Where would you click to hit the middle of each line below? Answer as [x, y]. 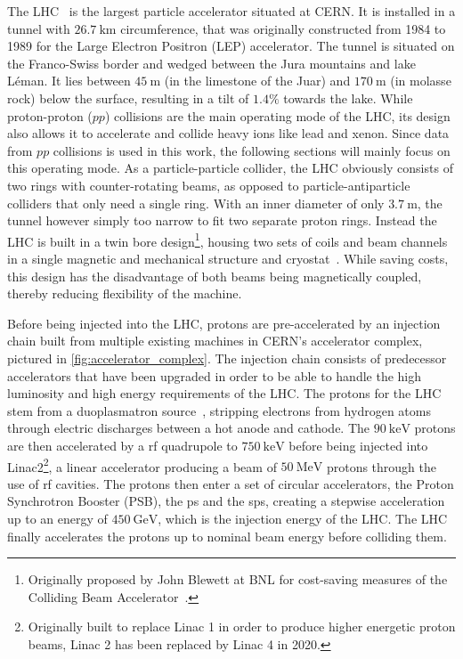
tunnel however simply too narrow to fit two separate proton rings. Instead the [222, 220]
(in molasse [421, 81]
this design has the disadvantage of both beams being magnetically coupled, [215, 276]
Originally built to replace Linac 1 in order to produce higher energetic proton [242, 626]
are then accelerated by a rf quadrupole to [122, 445]
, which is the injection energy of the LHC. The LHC [303, 518]
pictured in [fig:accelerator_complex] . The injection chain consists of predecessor [227, 358]
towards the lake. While [348, 98]
